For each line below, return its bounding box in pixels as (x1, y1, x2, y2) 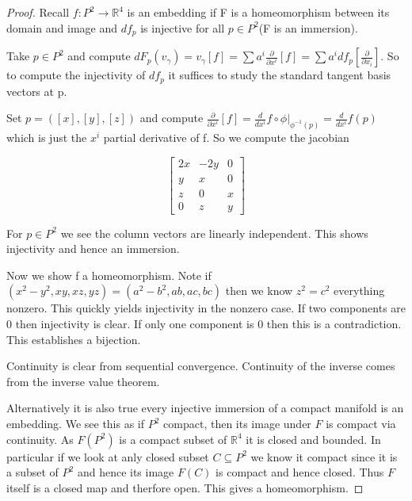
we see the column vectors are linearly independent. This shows (60, 224, 368, 241)
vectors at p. (6, 82, 67, 99)
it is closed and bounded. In (246, 430, 381, 447)
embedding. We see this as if (6, 415, 145, 432)
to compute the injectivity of (6, 67, 146, 83)
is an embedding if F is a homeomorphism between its (127, 4, 390, 20)
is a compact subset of (119, 430, 227, 447)
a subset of (6, 464, 59, 480)
